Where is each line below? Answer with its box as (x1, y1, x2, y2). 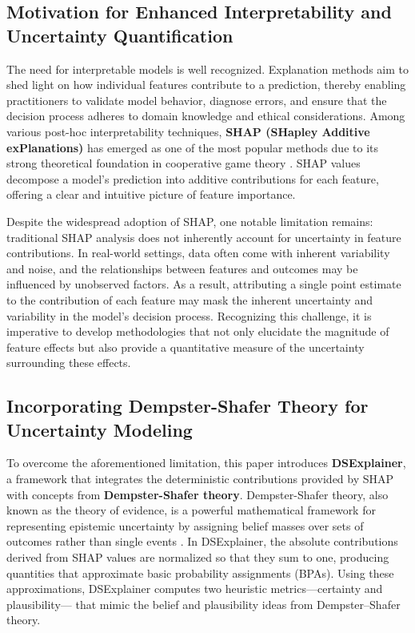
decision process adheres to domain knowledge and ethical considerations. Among (6, 107, 405, 124)
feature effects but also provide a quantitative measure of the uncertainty (6, 338, 365, 355)
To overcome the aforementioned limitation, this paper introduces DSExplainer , (6, 454, 406, 471)
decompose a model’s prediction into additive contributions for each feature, (6, 170, 379, 187)
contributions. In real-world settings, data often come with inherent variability (6, 244, 390, 261)
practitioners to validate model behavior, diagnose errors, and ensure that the (6, 91, 387, 108)
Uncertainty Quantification (6, 22, 233, 47)
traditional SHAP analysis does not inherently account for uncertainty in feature (6, 228, 401, 245)
